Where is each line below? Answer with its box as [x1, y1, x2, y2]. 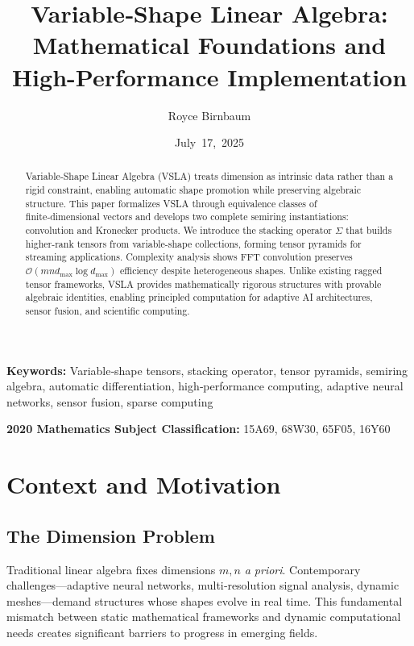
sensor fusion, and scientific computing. [25, 304, 190, 318]
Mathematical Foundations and [32, 28, 387, 61]
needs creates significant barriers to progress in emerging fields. [6, 624, 318, 641]
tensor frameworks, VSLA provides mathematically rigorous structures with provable [25, 277, 382, 290]
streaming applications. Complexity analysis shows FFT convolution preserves [25, 250, 353, 264]
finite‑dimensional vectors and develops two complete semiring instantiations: [25, 210, 349, 223]
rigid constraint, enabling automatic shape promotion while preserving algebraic [25, 183, 362, 197]
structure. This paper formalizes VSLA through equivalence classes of [25, 196, 317, 210]
